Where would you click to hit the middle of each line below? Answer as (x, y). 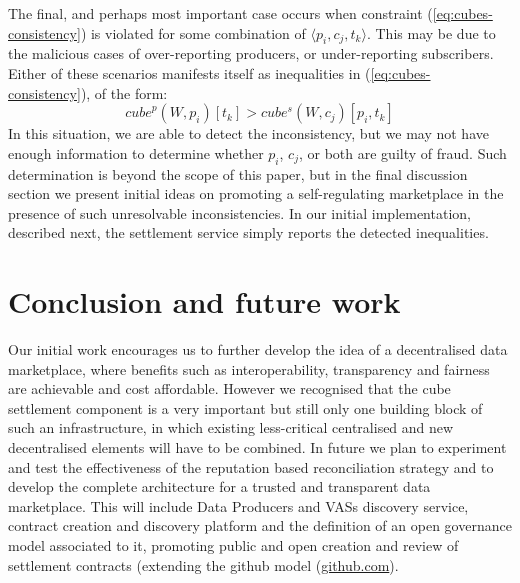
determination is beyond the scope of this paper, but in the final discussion (238, 173)
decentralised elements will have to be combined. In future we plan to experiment (257, 447)
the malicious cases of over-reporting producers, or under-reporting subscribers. (251, 53)
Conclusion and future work (204, 301)
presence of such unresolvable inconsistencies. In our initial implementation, (239, 212)
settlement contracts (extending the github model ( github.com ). (203, 564)
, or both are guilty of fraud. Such (402, 152)
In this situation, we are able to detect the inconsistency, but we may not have (248, 133)
